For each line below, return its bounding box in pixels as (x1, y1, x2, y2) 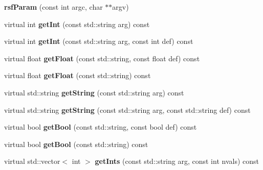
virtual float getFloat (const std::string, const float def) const (4, 53, 200, 63)
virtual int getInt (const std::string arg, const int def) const (4, 36, 193, 46)
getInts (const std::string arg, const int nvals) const (95, 156, 259, 166)
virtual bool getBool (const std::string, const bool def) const (4, 122, 197, 132)
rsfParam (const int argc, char (4, 2, 103, 12)
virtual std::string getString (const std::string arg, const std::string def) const (4, 104, 251, 115)
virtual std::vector (4, 156, 60, 166)
